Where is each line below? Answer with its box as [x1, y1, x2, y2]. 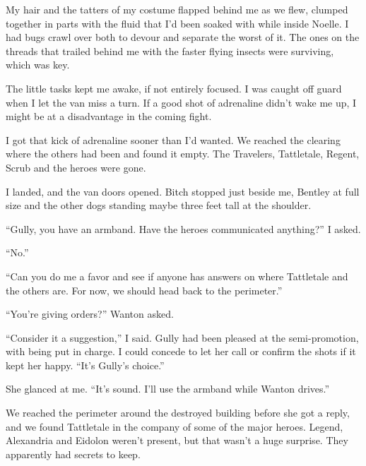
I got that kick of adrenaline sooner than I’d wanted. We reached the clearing [6, 132, 341, 147]
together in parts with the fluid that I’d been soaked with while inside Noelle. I [6, 16, 349, 30]
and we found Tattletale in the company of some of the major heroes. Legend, [6, 419, 343, 434]
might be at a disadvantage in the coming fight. [6, 109, 212, 124]
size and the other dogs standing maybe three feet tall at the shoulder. [6, 198, 312, 213]
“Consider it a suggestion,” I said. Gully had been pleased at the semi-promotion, [6, 330, 359, 345]
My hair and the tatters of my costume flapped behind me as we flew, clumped [6, 2, 348, 16]
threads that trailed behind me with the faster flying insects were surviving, [6, 43, 334, 58]
